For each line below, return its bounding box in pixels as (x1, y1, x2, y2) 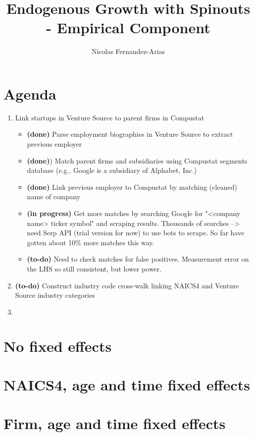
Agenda (3, 83, 56, 104)
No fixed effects (3, 335, 112, 356)
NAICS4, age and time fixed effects (3, 374, 250, 394)
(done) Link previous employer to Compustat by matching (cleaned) (27, 181, 237, 192)
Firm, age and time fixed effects (3, 413, 226, 434)
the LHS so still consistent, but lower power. (27, 263, 162, 273)
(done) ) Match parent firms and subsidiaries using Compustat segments (27, 155, 248, 165)
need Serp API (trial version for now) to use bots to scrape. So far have (27, 227, 245, 238)
